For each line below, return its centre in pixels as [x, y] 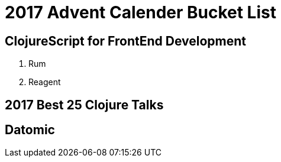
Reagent [45, 82]
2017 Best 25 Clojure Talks [84, 105]
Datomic [30, 130]
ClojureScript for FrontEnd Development [126, 41]
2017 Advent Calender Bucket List [140, 12]
